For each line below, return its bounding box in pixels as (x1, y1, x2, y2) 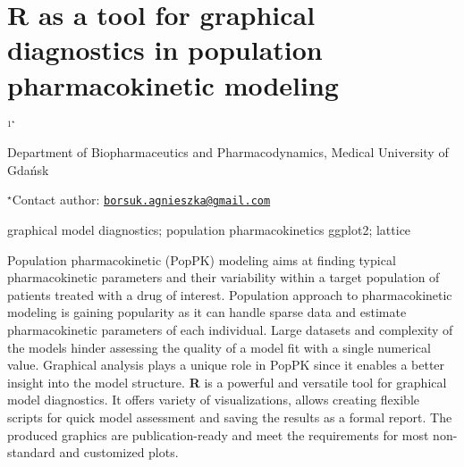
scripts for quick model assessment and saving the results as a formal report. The (7, 407, 452, 426)
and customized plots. (59, 443, 179, 462)
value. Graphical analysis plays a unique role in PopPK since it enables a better (7, 355, 445, 374)
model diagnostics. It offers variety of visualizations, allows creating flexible (7, 390, 420, 409)
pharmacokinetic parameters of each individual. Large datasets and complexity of (7, 320, 453, 338)
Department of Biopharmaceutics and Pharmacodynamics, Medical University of (7, 143, 449, 162)
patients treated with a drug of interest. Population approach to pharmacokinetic (7, 285, 452, 304)
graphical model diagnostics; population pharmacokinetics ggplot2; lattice (7, 220, 411, 238)
